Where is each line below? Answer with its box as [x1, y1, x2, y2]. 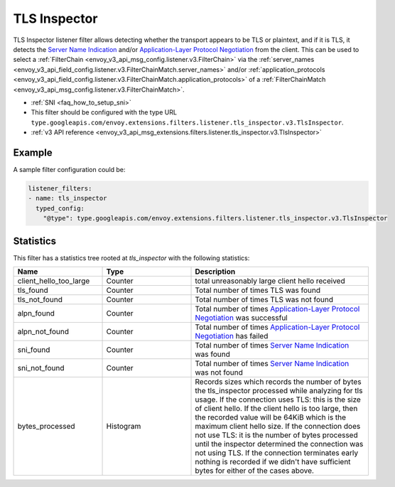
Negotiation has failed [195, 331, 269, 341]
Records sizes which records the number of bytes [195, 377, 362, 387]
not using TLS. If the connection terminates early [195, 448, 359, 458]
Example [13, 146, 53, 159]
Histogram [106, 422, 141, 432]
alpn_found [17, 309, 55, 319]
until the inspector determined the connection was [195, 439, 364, 449]
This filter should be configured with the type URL [31, 108, 178, 117]
